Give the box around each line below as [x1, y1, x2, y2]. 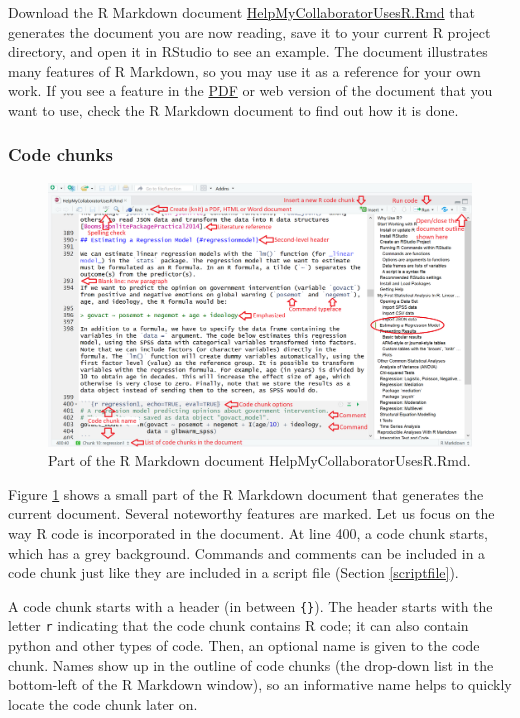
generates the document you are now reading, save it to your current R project [8, 21, 491, 42]
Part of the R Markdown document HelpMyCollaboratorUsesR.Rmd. [48, 450, 471, 471]
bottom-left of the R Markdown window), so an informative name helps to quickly [8, 674, 512, 695]
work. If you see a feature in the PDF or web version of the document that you [8, 80, 493, 101]
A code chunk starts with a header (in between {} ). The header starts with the [8, 595, 493, 616]
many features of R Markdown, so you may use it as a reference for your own [8, 60, 481, 81]
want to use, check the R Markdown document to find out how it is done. [8, 99, 459, 120]
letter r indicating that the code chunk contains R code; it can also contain [8, 615, 469, 636]
